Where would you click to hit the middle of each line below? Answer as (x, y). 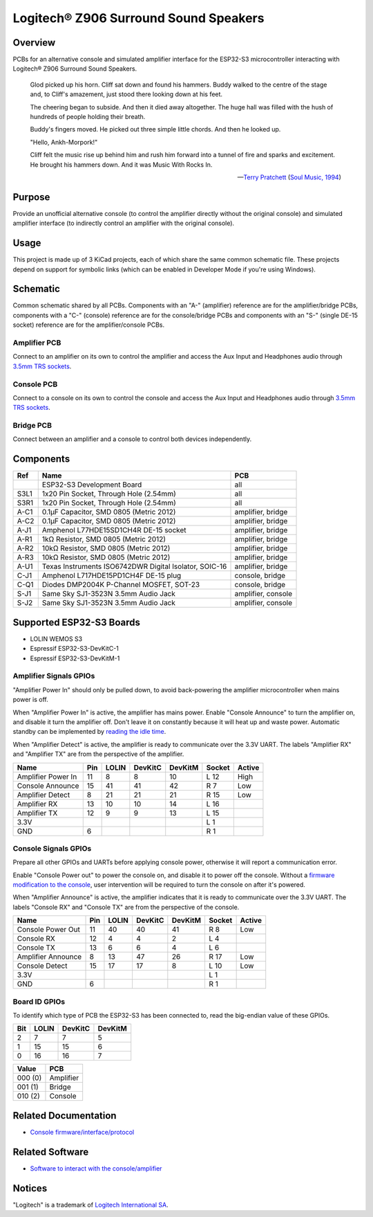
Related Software (51, 1152)
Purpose (31, 197)
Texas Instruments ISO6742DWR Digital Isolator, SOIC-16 (134, 566)
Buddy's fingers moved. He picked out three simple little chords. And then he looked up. (155, 129)
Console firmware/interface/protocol (82, 1132)
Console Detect (42, 966)
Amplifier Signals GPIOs (54, 676)
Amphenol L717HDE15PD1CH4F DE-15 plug (112, 576)
